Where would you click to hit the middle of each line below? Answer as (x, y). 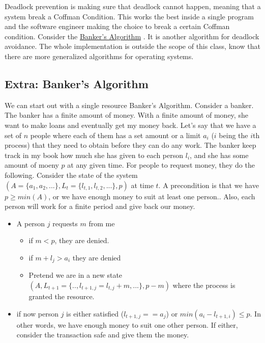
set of (13, 135)
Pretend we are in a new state (76, 275)
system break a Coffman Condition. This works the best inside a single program (129, 16)
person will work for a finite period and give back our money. (100, 206)
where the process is (204, 285)
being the (233, 135)
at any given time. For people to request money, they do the (161, 165)
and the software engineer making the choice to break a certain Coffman (117, 26)
